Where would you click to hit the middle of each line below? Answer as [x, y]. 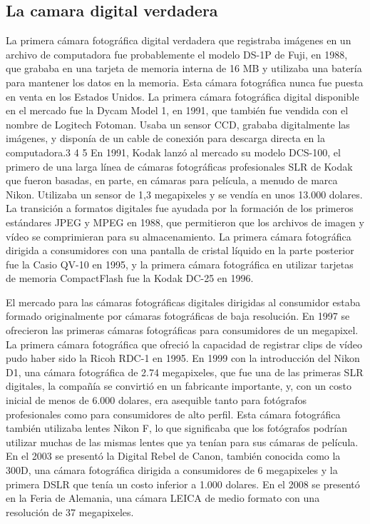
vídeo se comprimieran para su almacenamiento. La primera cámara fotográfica [179, 236]
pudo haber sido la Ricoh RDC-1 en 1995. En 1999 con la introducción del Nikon [183, 358]
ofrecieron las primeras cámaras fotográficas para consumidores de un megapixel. [182, 330]
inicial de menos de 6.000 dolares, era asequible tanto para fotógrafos [156, 400]
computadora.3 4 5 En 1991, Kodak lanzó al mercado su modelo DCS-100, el [173, 152]
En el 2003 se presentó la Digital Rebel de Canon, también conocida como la [173, 456]
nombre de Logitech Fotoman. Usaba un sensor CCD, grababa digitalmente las [178, 124]
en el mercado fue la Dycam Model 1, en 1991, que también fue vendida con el [177, 110]
